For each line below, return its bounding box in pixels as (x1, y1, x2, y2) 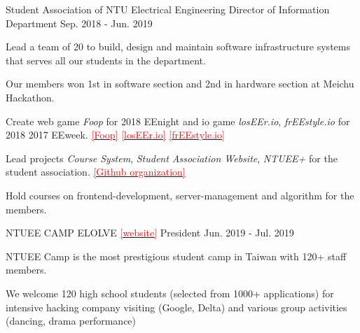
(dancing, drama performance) (6, 313, 137, 328)
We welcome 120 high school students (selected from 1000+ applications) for (6, 285, 334, 300)
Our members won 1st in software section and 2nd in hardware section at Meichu (6, 76, 354, 91)
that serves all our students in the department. (6, 52, 206, 67)
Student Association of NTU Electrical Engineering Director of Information (6, 2, 330, 16)
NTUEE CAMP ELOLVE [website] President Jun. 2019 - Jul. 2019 (6, 225, 294, 240)
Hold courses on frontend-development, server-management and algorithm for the (6, 187, 354, 202)
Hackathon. (6, 90, 55, 104)
